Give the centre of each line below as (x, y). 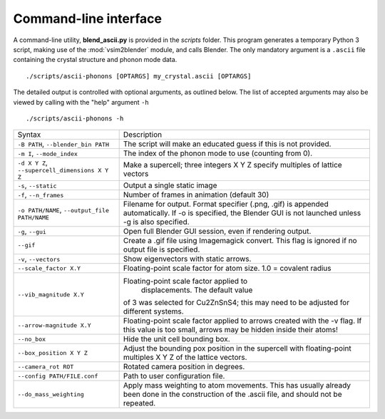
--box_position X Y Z (53, 353)
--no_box (32, 339)
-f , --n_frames (41, 195)
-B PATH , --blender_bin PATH (63, 144)
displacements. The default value (197, 290)
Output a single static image (170, 185)
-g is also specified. (156, 222)
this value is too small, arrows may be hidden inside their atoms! (231, 330)
